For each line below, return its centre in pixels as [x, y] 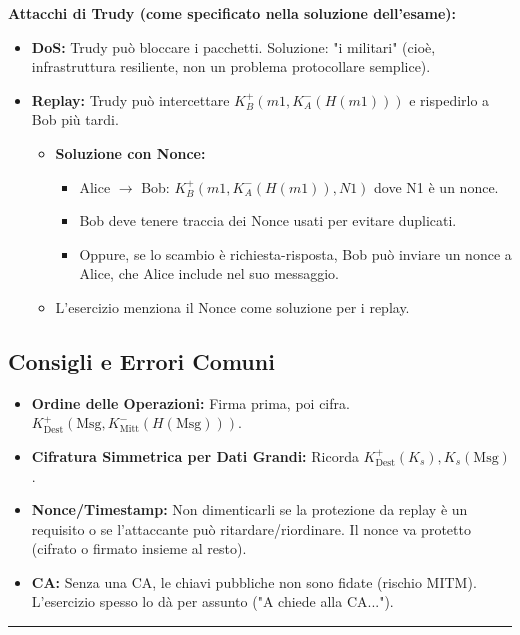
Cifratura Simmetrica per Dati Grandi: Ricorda [195, 455]
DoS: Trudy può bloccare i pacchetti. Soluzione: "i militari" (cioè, [233, 46]
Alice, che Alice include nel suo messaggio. [209, 273]
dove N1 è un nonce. [436, 186]
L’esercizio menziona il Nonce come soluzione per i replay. [232, 306]
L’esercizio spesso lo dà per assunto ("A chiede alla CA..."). [212, 601]
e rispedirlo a [449, 99]
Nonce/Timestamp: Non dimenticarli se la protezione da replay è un [249, 509]
